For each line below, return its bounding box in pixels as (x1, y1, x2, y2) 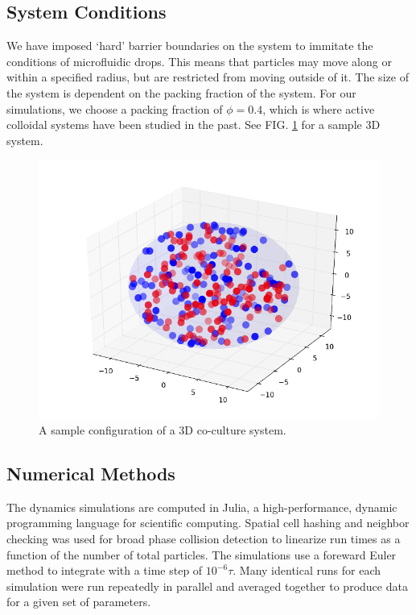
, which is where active (262, 100, 375, 117)
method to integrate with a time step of (6, 562, 203, 579)
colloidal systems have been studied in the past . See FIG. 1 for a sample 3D (6, 116, 381, 133)
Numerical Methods (6, 461, 175, 485)
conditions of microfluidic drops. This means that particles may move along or (6, 52, 392, 69)
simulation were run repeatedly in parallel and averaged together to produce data (6, 577, 408, 594)
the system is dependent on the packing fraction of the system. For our (6, 84, 356, 101)
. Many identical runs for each (233, 562, 381, 579)
